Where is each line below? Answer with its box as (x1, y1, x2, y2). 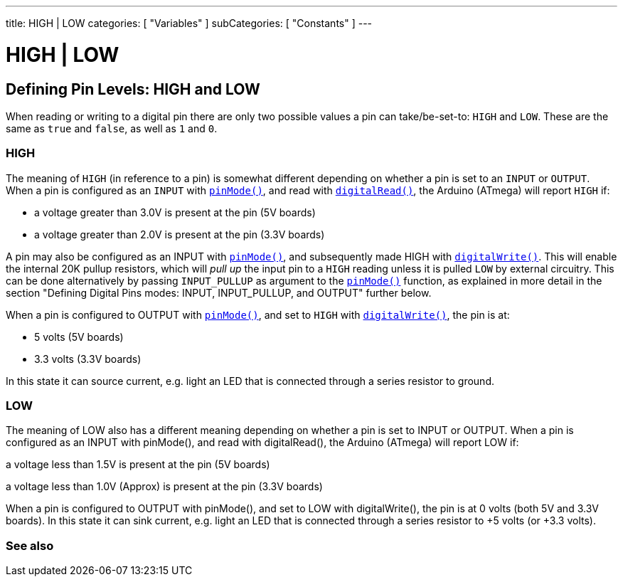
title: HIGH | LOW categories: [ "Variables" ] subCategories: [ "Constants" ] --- (6, 17, 373, 29)
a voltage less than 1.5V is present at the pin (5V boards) (6, 458, 270, 471)
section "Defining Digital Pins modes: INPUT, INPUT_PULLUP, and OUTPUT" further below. (6, 286, 432, 299)
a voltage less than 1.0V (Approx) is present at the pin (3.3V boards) (6, 480, 323, 493)
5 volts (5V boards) (34, 330, 124, 343)
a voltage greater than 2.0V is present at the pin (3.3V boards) (34, 228, 325, 240)
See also (6, 538, 54, 553)
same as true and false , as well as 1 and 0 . (6, 122, 218, 134)
